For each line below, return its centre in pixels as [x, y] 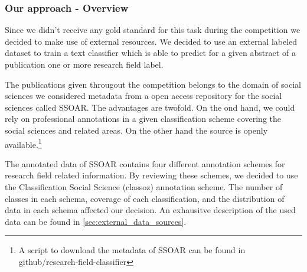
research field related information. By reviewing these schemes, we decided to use [151, 175]
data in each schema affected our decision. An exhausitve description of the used [150, 210]
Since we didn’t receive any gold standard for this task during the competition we [153, 30]
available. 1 [23, 143]
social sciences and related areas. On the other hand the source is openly [136, 130]
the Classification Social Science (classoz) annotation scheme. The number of [144, 187]
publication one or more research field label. [84, 64]
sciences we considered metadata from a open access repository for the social [143, 96]
